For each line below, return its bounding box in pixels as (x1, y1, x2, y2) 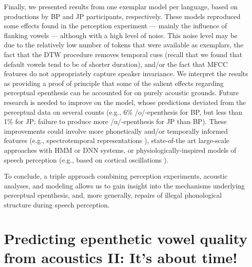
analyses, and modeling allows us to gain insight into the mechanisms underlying (4, 180, 245, 190)
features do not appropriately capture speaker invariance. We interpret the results (4, 68, 248, 79)
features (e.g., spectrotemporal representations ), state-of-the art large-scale (4, 135, 230, 145)
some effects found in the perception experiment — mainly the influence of (4, 21, 227, 31)
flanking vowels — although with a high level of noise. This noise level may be (4, 30, 238, 40)
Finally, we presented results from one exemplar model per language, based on (4, 1, 238, 11)
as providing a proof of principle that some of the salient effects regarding (4, 78, 224, 88)
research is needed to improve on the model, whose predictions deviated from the (4, 97, 246, 107)
